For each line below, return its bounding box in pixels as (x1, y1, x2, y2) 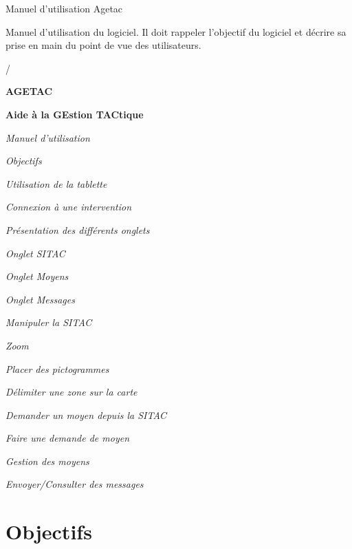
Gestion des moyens (5, 453, 89, 468)
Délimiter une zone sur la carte (5, 385, 137, 399)
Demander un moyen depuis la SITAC (5, 407, 167, 422)
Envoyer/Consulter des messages (5, 477, 144, 491)
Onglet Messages (5, 292, 75, 306)
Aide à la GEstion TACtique (5, 107, 144, 121)
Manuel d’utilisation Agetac (5, 1, 123, 15)
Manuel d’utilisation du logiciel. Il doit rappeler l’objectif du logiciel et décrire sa (5, 24, 346, 39)
